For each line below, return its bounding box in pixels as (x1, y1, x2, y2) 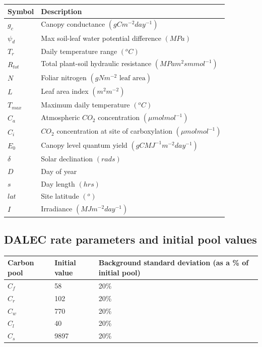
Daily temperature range (41, 45, 117, 56)
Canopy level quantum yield (41, 139, 127, 150)
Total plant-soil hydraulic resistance (41, 58, 152, 69)
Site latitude (41, 191, 79, 201)
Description (41, 6, 82, 16)
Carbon (8, 257, 34, 268)
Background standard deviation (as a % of (98, 257, 249, 268)
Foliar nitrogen (41, 72, 87, 82)
